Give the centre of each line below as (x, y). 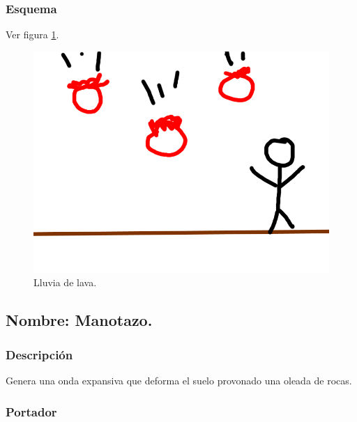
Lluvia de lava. (65, 282)
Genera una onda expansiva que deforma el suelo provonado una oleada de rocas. (179, 380)
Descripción (39, 354)
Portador (31, 411)
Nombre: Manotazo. (79, 320)
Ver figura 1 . (32, 34)
